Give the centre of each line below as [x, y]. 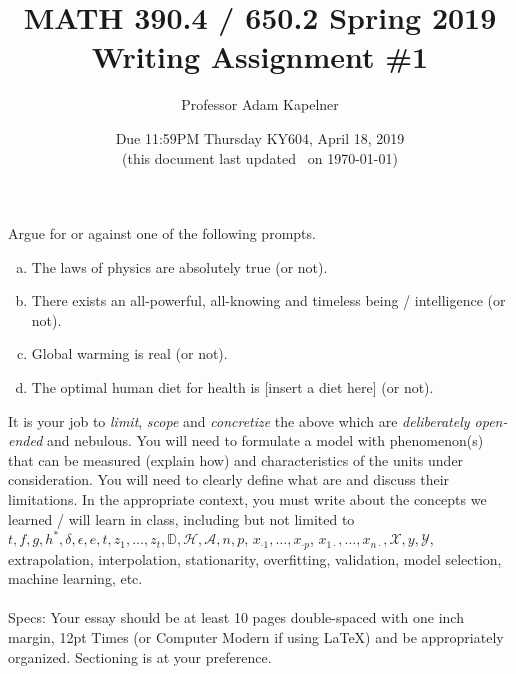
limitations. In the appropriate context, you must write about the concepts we [247, 499]
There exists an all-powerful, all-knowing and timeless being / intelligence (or [268, 300]
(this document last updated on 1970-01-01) [260, 157]
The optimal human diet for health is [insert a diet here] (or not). [232, 387]
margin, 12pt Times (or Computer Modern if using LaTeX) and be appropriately [256, 637]
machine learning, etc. [75, 578]
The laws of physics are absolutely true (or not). [179, 266]
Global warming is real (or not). [129, 353]
